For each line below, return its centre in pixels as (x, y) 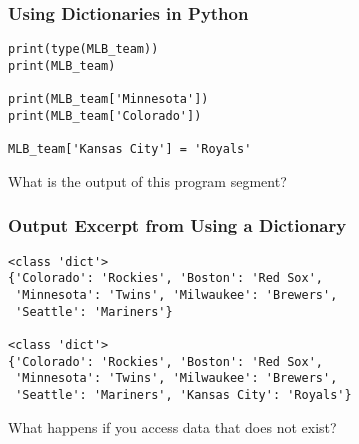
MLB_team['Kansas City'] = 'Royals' (130, 149)
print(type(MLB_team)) (83, 49)
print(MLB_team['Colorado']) (105, 115)
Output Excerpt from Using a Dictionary (177, 225)
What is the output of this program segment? (147, 180)
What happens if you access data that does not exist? (172, 426)
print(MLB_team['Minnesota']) (108, 99)
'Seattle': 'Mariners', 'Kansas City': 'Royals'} (183, 394)
